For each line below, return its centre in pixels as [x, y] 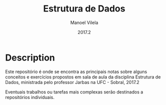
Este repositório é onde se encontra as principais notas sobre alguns [76, 71]
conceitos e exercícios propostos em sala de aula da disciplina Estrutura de [83, 77]
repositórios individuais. [30, 97]
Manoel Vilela [84, 22]
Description [30, 57]
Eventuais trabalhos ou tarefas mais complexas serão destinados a [74, 92]
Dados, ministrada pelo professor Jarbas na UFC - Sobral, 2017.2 [72, 82]
